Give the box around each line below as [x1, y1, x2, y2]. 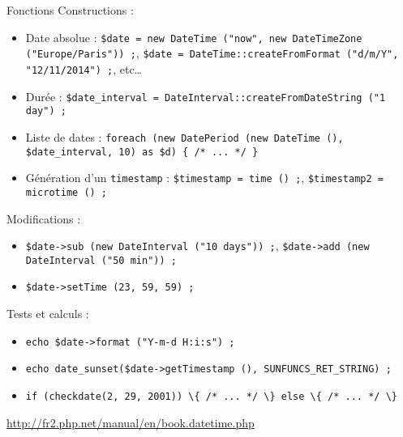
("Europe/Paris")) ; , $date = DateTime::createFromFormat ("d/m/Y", [25, 45, 399, 62]
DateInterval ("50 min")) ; [25, 254, 177, 266]
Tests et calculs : [6, 305, 89, 322]
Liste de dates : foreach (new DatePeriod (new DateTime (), [25, 128, 344, 145]
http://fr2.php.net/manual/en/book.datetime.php [6, 414, 255, 431]
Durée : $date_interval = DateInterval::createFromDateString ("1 [25, 87, 386, 104]
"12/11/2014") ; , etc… [25, 60, 142, 77]
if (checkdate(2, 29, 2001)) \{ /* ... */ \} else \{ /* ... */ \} [25, 390, 397, 402]
